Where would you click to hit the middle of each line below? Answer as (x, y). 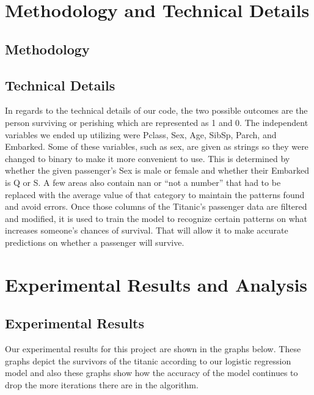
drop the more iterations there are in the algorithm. (102, 384)
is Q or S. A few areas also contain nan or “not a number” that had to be (143, 182)
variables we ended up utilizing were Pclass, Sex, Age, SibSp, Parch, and (141, 134)
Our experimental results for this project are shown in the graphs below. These (153, 349)
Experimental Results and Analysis (156, 284)
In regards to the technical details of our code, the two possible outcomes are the (156, 110)
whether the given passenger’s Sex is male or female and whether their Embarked (157, 170)
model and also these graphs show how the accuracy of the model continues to (152, 373)
